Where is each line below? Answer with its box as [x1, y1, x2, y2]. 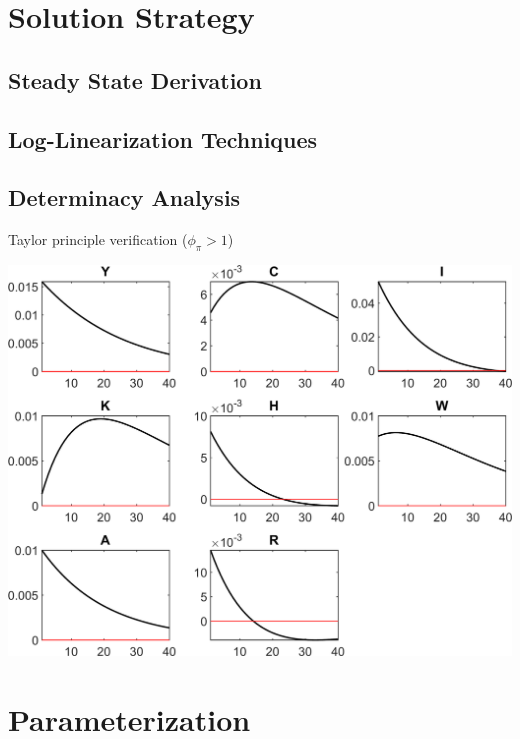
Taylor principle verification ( [8, 229, 188, 250]
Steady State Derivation [8, 64, 262, 95]
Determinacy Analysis [8, 182, 241, 213]
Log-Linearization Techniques [8, 123, 318, 154]
